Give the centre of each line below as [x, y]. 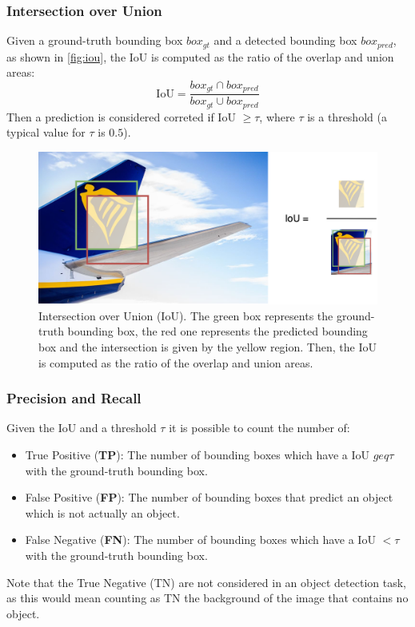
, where [277, 116]
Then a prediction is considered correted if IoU [121, 116]
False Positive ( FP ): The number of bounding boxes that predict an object [209, 497]
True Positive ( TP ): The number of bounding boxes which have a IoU [198, 455]
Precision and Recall [74, 398]
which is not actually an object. [102, 512]
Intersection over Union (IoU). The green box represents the [186, 315]
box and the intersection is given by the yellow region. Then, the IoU [207, 347]
